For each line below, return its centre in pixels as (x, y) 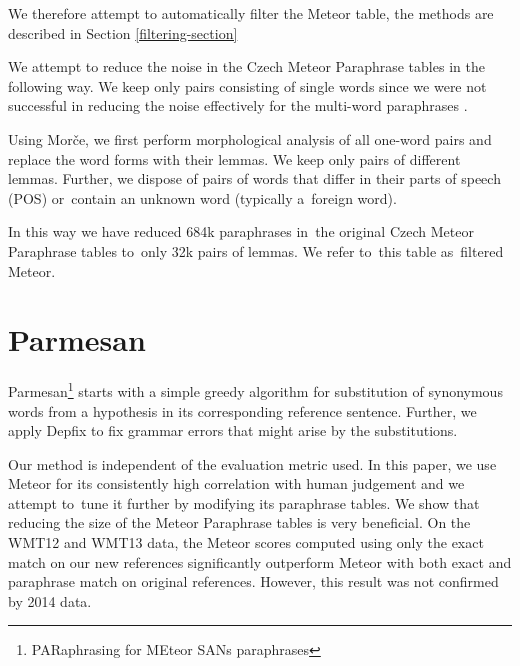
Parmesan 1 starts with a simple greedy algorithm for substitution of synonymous (255, 389)
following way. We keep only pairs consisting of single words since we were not (247, 85)
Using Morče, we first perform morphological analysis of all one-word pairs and (250, 138)
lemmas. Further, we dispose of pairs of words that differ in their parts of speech (254, 178)
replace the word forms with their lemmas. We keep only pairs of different (234, 158)
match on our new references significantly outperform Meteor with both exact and (260, 561)
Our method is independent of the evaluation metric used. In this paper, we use (252, 463)
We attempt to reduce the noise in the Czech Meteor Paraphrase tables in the (246, 66)
